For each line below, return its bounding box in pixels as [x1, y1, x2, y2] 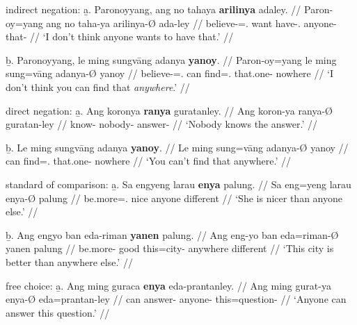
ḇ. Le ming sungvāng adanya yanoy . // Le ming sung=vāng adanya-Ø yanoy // [6, 140, 349, 154]
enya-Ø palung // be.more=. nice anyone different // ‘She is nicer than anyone [6, 190, 342, 205]
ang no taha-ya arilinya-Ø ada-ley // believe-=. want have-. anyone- [46, 15, 337, 30]
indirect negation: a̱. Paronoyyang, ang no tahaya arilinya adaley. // [6, 2, 301, 16]
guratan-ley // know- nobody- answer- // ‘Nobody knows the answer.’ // [6, 117, 317, 131]
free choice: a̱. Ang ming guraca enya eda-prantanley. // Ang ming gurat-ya [6, 278, 331, 292]
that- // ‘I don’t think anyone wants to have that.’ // [6, 29, 234, 44]
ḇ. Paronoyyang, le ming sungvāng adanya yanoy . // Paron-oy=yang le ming [6, 52, 337, 67]
